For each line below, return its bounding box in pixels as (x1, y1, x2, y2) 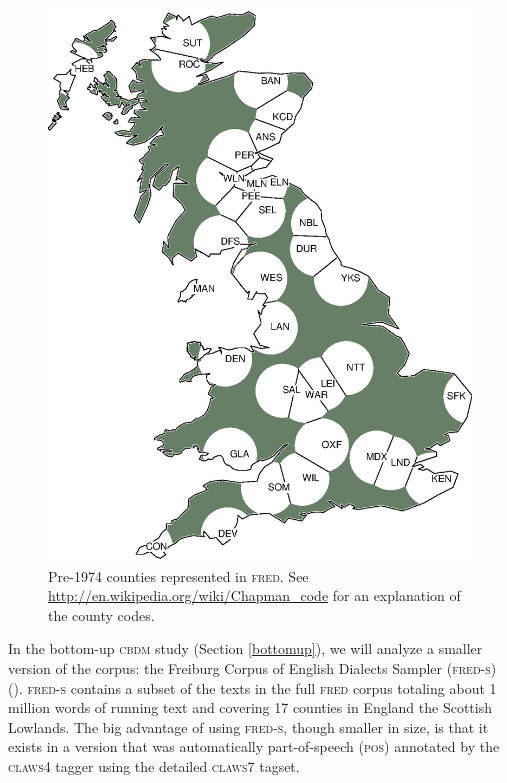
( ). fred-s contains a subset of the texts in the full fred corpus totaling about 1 (8, 677, 497, 698)
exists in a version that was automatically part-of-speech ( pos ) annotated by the (8, 736, 500, 757)
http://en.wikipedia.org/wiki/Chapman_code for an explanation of (48, 585, 461, 606)
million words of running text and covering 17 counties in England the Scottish (8, 697, 492, 718)
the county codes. (48, 604, 155, 625)
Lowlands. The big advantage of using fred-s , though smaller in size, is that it (8, 716, 489, 737)
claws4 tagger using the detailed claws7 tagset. (8, 755, 300, 776)
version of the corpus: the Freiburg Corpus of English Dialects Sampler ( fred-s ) (8, 657, 497, 678)
